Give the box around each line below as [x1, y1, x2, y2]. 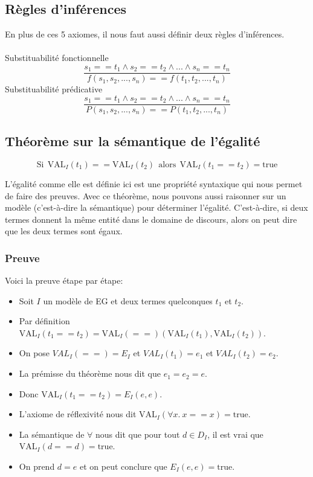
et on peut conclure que [79, 460, 167, 473]
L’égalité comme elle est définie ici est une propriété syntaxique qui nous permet [5, 177, 303, 190]
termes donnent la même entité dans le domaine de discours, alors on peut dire [5, 213, 297, 225]
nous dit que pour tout [95, 427, 180, 440]
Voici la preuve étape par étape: [5, 274, 123, 287]
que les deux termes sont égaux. [5, 225, 123, 237]
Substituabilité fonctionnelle [5, 51, 109, 64]
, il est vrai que [207, 427, 263, 440]
